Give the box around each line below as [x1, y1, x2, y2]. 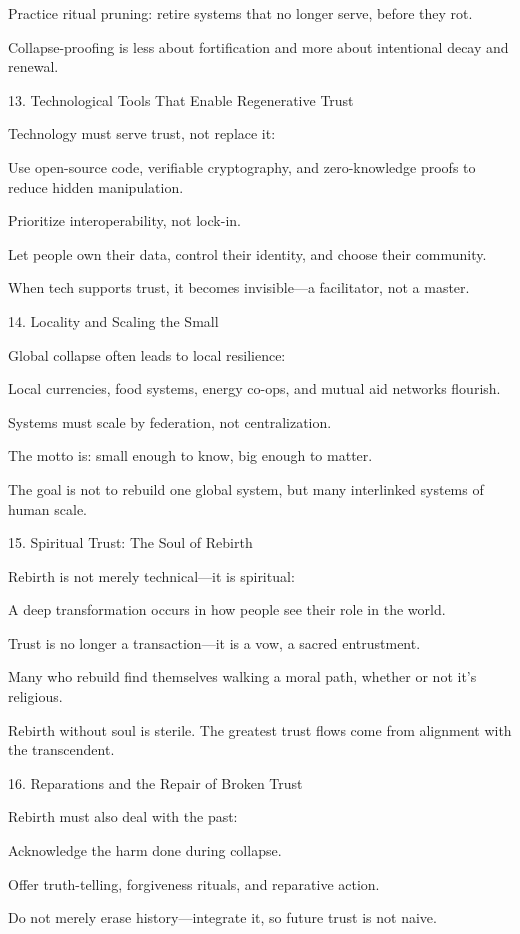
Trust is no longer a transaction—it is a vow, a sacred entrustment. [8, 632, 421, 653]
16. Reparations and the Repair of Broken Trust [8, 772, 303, 793]
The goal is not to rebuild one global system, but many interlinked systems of [8, 478, 484, 499]
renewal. [8, 56, 59, 77]
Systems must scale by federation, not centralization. [8, 411, 332, 432]
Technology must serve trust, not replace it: [8, 123, 276, 144]
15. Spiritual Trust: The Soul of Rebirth [8, 532, 253, 553]
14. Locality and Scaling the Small [8, 310, 219, 331]
